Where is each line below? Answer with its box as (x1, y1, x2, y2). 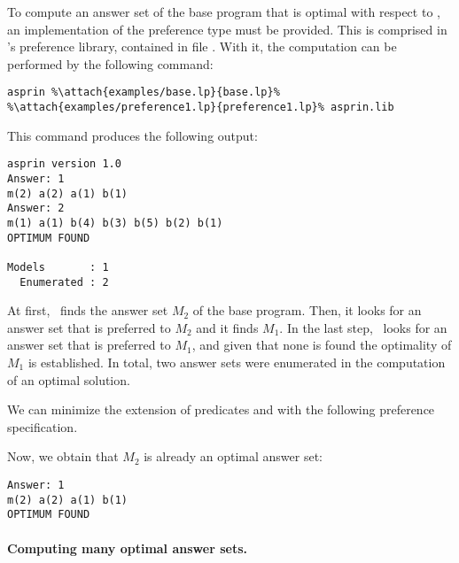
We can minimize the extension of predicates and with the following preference (7, 400, 435, 419)
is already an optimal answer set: (144, 447, 323, 466)
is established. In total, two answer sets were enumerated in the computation (27, 352, 446, 371)
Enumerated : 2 (19, 275, 109, 289)
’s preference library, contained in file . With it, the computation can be (7, 37, 397, 56)
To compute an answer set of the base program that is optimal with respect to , (7, 3, 440, 20)
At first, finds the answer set (7, 301, 168, 320)
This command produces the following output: (7, 126, 258, 144)
